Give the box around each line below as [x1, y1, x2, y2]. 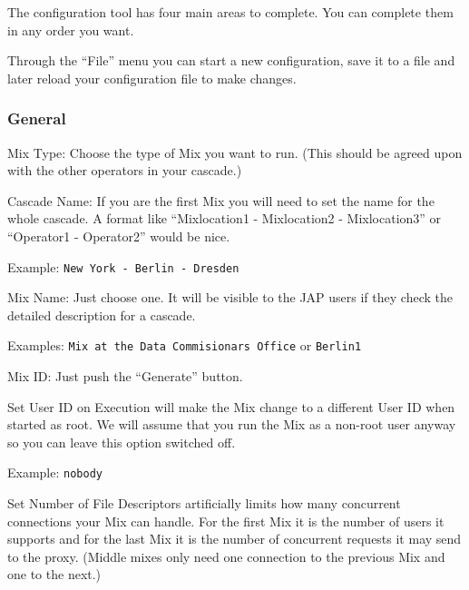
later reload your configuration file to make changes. [7, 68, 297, 87]
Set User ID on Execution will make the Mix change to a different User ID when [7, 397, 455, 416]
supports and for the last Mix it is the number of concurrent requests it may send [7, 529, 462, 548]
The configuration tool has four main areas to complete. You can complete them [7, 3, 454, 21]
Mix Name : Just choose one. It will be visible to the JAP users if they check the [7, 288, 453, 307]
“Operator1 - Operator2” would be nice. [7, 226, 230, 245]
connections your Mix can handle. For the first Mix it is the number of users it [7, 511, 445, 530]
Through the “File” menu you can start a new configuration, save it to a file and [7, 51, 455, 70]
